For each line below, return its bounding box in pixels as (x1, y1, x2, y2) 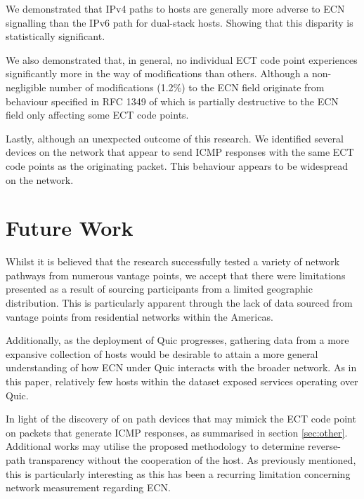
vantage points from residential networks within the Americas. (6, 309, 273, 324)
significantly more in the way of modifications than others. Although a (6, 66, 309, 81)
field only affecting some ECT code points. (6, 107, 189, 122)
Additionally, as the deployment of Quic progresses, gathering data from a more (6, 333, 349, 347)
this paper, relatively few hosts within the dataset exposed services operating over (6, 374, 358, 388)
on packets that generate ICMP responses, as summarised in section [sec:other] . (6, 425, 348, 439)
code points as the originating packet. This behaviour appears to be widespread (6, 158, 349, 173)
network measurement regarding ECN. (6, 480, 171, 495)
